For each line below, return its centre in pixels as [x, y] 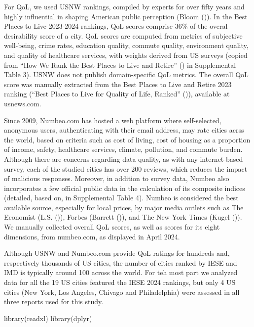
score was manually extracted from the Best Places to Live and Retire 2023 [118, 84]
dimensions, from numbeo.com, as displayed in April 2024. [92, 236]
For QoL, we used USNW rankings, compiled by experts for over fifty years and [124, 6]
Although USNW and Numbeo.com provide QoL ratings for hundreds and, [117, 253]
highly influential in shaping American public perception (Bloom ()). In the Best [126, 16]
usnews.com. [23, 103]
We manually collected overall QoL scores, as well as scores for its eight [112, 227]
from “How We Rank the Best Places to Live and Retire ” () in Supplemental [120, 65]
